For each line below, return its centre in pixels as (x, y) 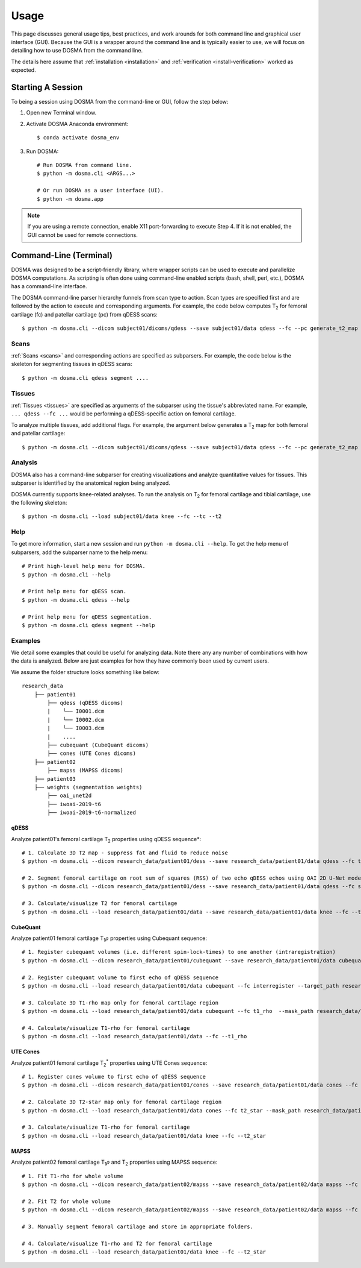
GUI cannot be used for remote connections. (82, 235)
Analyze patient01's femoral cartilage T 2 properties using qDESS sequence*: (106, 840)
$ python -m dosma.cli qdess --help (76, 600)
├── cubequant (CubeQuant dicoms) (98, 745)
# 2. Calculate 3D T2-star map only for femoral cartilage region (122, 1102)
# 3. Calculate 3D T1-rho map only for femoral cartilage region (120, 1003)
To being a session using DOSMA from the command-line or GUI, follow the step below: (120, 102)
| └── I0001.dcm (76, 711)
